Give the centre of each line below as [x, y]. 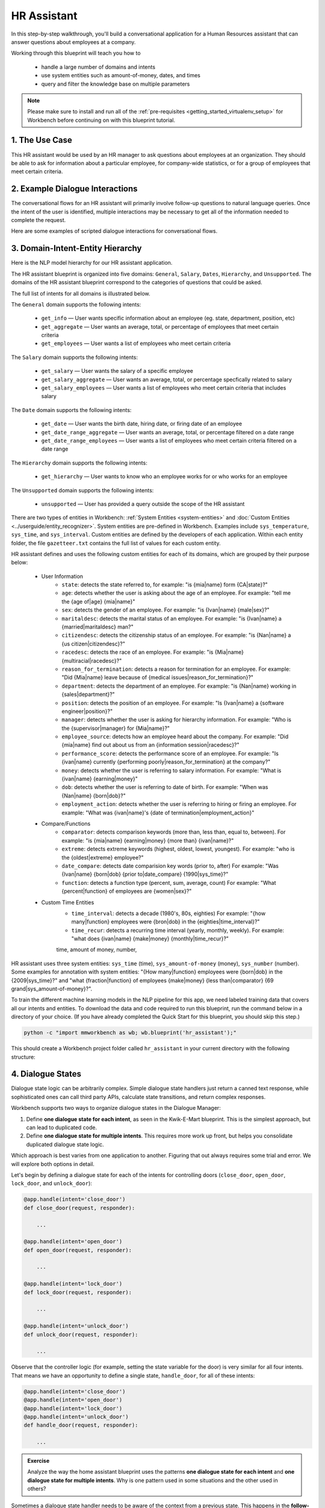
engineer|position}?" [87, 711]
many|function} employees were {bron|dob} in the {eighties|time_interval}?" [166, 922]
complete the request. [39, 220]
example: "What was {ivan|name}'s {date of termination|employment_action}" [158, 813]
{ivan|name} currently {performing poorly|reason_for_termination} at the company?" [166, 762]
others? [37, 1489]
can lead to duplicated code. [62, 1127]
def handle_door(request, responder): [81, 1425]
